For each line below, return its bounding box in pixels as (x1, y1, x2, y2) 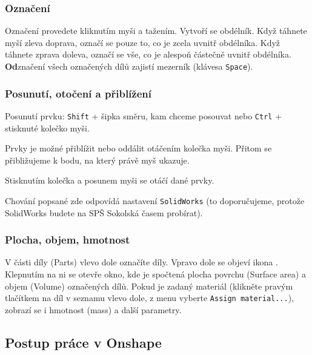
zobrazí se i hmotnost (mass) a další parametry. (5, 303, 182, 316)
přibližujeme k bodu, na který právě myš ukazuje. (5, 153, 190, 166)
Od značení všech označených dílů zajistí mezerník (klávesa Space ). (5, 60, 253, 72)
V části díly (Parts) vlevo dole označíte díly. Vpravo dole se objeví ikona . (5, 256, 278, 268)
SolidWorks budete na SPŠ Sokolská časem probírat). (5, 206, 203, 219)
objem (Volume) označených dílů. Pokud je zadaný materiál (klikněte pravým (5, 279, 293, 292)
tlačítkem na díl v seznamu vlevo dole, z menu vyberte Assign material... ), (5, 291, 294, 304)
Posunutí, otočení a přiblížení (5, 85, 151, 101)
